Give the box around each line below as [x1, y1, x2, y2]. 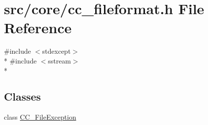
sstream [48, 55, 71, 65]
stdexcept [42, 46, 71, 56]
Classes [4, 89, 41, 104]
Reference [4, 18, 72, 38]
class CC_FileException [4, 112, 76, 122]
